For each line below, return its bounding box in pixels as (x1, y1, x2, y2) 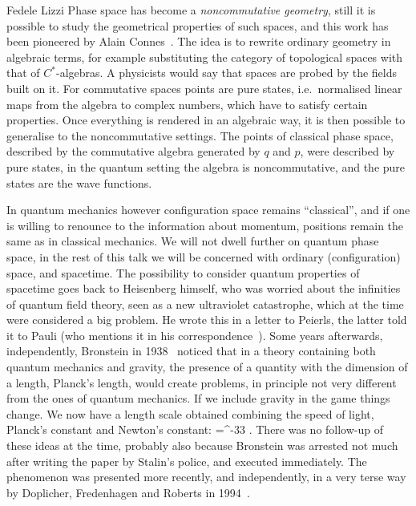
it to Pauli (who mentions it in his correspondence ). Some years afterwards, (6, 326, 383, 343)
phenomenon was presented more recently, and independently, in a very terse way (6, 468, 406, 485)
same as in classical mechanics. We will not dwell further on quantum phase (6, 233, 379, 249)
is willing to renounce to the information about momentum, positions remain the (6, 217, 404, 233)
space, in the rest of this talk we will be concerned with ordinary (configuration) (6, 248, 401, 265)
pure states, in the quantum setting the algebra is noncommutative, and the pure (6, 158, 406, 175)
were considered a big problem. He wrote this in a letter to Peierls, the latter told (6, 311, 407, 328)
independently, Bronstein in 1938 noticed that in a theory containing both (6, 342, 376, 359)
